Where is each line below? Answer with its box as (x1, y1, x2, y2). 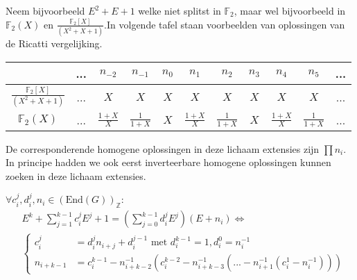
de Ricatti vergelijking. (6, 36, 103, 51)
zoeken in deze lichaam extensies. (6, 168, 146, 183)
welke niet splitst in (138, 3, 221, 17)
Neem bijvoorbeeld (6, 3, 85, 17)
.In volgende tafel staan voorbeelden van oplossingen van (104, 17, 345, 31)
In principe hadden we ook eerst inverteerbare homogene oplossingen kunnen (6, 155, 331, 170)
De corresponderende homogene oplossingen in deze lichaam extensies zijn (6, 141, 320, 156)
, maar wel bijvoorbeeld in (234, 3, 346, 17)
